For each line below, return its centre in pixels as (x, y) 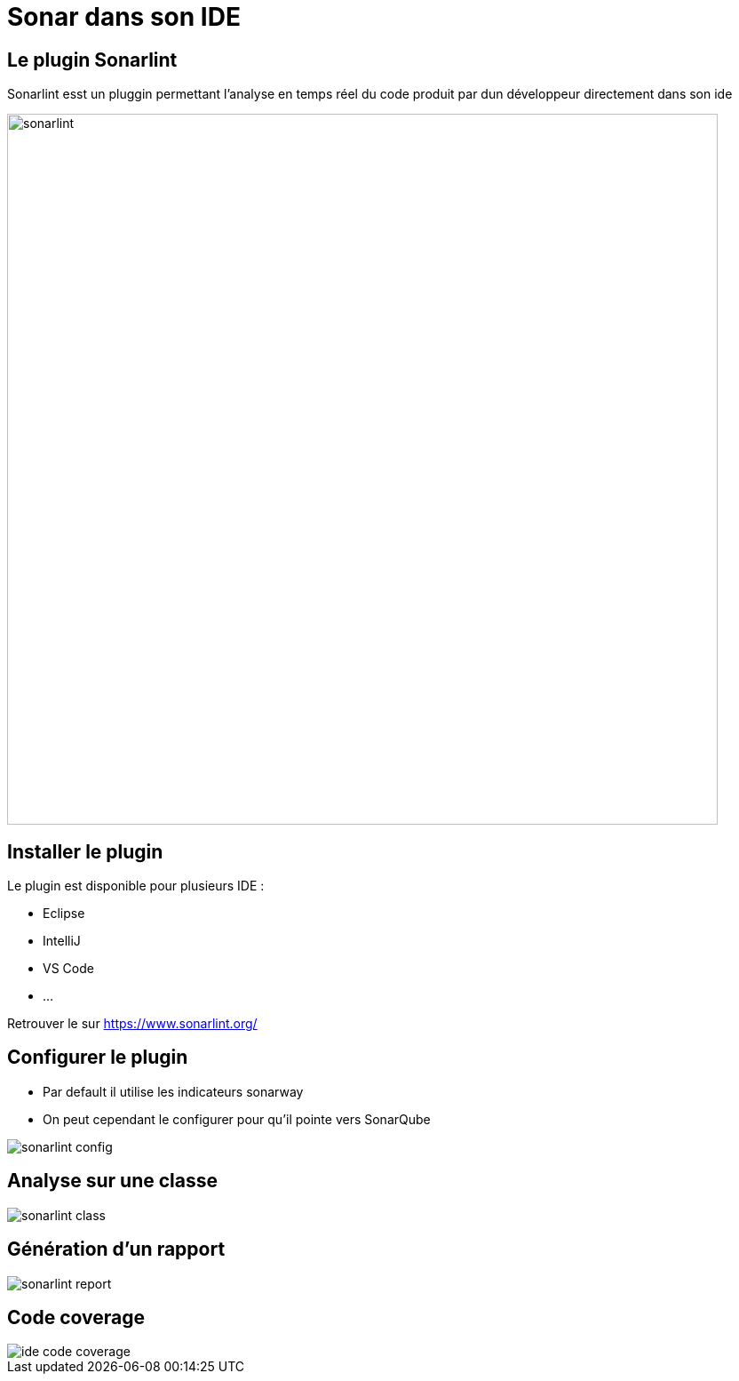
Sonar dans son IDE (124, 17)
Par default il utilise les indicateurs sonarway (173, 1091)
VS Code (68, 969)
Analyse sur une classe (112, 1181)
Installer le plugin (85, 851)
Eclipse (64, 914)
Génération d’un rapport (116, 1249)
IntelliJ (62, 941)
